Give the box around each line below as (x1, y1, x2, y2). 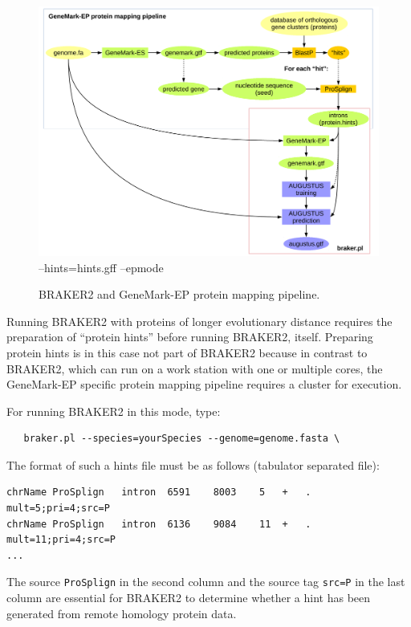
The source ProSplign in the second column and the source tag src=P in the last (6, 573, 405, 590)
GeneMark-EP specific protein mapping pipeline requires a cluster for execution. (6, 376, 402, 393)
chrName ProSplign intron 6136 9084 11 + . (6, 518, 311, 530)
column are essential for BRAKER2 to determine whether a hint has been (6, 589, 371, 606)
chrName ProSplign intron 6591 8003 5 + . (6, 487, 311, 499)
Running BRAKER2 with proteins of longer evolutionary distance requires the (6, 312, 393, 329)
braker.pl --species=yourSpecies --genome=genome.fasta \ (23, 433, 340, 445)
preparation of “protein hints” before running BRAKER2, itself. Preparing (6, 328, 373, 345)
